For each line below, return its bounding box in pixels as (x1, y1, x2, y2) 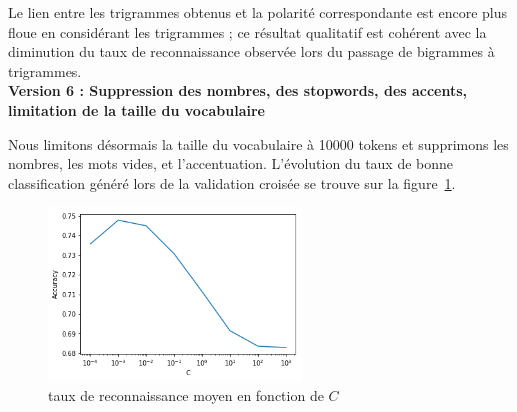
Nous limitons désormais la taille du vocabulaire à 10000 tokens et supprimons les (8, 133, 509, 154)
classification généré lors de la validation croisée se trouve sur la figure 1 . (8, 172, 456, 193)
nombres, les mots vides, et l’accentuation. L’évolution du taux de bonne (8, 153, 454, 174)
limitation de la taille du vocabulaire (8, 99, 265, 120)
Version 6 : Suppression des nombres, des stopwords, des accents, (8, 80, 468, 101)
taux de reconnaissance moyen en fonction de (48, 384, 324, 405)
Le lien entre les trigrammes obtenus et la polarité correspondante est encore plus (8, 2, 508, 22)
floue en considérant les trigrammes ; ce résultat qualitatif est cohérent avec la (8, 21, 487, 42)
